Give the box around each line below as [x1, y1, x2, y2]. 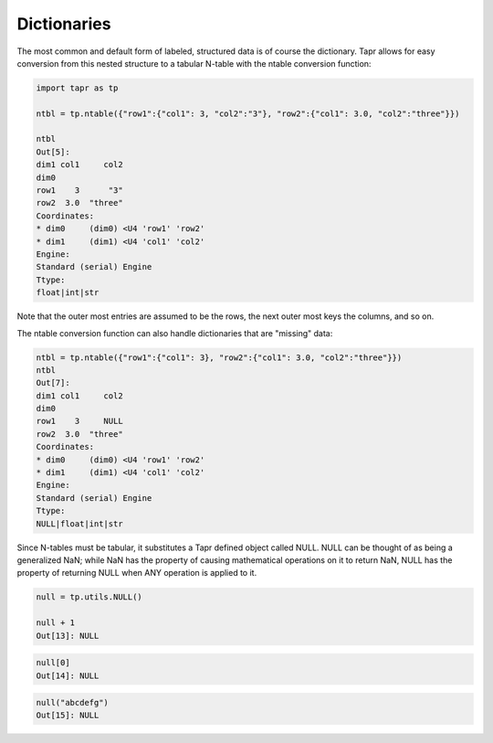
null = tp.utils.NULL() [36, 592, 143, 602]
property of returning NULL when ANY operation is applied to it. [16, 568, 257, 578]
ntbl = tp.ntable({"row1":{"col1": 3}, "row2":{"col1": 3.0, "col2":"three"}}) [36, 352, 403, 363]
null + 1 [36, 618, 76, 628]
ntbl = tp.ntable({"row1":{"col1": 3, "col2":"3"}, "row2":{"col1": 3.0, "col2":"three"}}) [36, 108, 460, 119]
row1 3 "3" [36, 186, 123, 196]
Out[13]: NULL [36, 631, 100, 641]
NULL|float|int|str [36, 518, 123, 529]
